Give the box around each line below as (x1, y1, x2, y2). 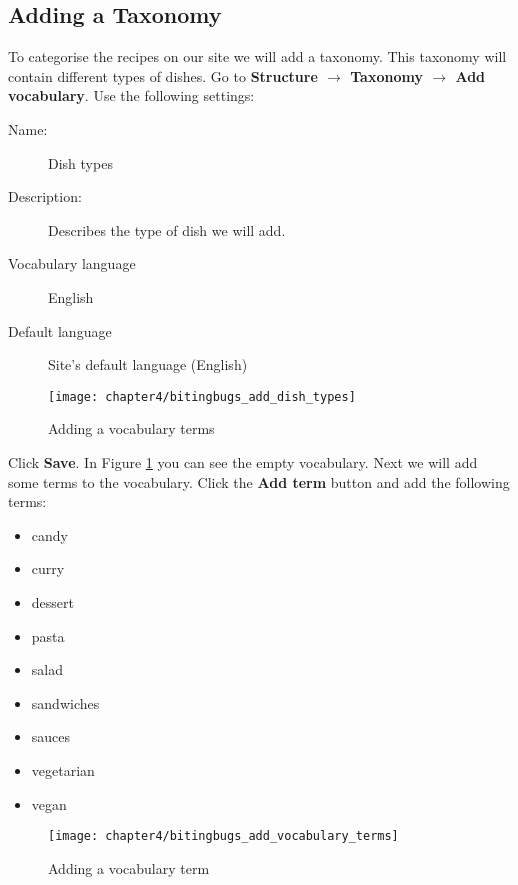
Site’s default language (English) (48, 354, 248, 375)
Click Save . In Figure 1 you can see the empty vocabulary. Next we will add (8, 451, 478, 472)
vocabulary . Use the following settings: (8, 85, 255, 106)
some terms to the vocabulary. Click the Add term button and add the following (8, 471, 510, 492)
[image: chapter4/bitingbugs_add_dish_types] (48, 389, 356, 404)
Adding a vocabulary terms (48, 418, 215, 439)
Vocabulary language (8, 253, 136, 274)
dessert (31, 591, 74, 612)
